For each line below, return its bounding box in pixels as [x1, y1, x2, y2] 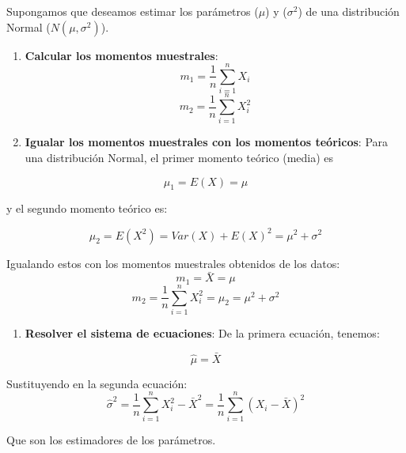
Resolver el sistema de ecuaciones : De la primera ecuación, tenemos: [25, 324, 380, 341]
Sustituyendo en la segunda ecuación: [6, 375, 188, 391]
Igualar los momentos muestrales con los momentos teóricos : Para [25, 134, 389, 150]
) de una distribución [298, 3, 400, 19]
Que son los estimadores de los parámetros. [6, 432, 216, 448]
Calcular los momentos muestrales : [25, 47, 218, 63]
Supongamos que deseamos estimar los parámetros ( [6, 3, 259, 19]
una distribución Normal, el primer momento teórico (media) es [25, 149, 334, 166]
